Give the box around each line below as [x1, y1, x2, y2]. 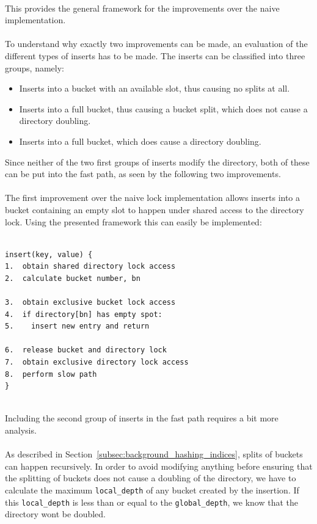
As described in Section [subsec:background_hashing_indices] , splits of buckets [5, 448, 303, 460]
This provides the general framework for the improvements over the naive [5, 1, 280, 14]
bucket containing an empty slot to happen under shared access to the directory [5, 203, 304, 216]
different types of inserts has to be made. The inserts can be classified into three [5, 49, 305, 62]
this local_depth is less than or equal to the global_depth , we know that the [5, 495, 298, 508]
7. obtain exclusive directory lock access [5, 358, 189, 367]
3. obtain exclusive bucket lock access [5, 298, 176, 307]
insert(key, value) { [5, 250, 93, 259]
